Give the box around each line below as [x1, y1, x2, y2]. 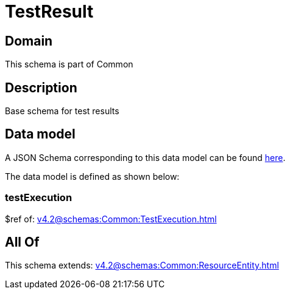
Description [5, 80, 77, 95]
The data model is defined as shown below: [5, 171, 180, 182]
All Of [5, 234, 40, 250]
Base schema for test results [5, 106, 119, 117]
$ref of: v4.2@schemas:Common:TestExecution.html [5, 213, 217, 224]
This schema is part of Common [5, 59, 133, 70]
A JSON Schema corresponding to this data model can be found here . [5, 152, 286, 163]
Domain [5, 33, 53, 49]
